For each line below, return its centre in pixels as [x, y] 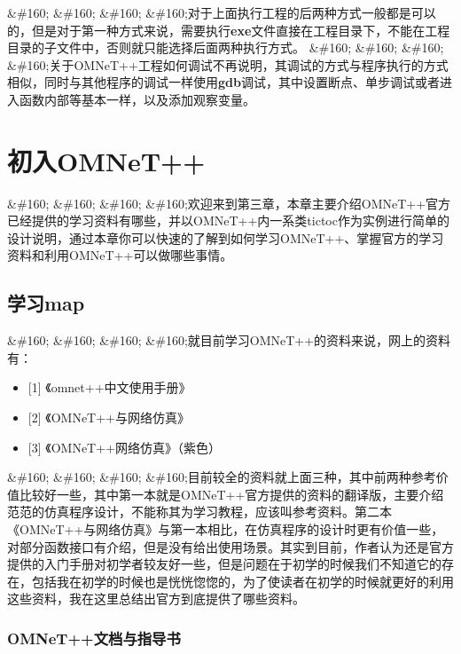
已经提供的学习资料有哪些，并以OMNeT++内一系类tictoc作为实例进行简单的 [228, 221]
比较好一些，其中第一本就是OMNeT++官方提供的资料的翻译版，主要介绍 [231, 494]
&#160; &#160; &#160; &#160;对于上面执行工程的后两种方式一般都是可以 [222, 12]
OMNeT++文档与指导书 [94, 638]
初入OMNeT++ [106, 160]
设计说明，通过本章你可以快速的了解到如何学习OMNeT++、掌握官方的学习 [226, 237]
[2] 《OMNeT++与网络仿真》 [109, 418]
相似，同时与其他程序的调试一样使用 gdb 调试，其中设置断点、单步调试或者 [223, 82]
